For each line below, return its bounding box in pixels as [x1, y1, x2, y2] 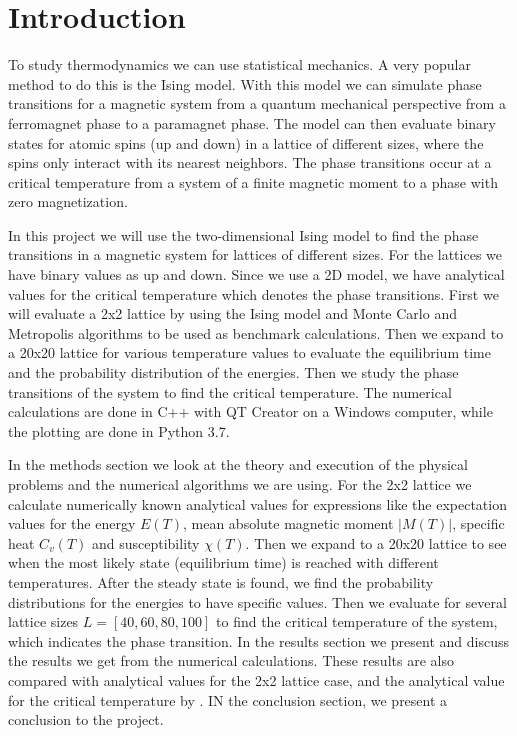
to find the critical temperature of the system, [216, 611, 498, 632]
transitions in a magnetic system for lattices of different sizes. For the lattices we [8, 244, 503, 265]
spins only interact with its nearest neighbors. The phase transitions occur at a [8, 152, 492, 173]
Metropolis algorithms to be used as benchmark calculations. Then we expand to [8, 322, 504, 343]
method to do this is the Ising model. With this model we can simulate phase [8, 73, 482, 94]
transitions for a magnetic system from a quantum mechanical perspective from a [8, 93, 506, 114]
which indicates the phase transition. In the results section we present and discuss [8, 630, 509, 651]
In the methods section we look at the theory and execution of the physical [8, 454, 468, 475]
